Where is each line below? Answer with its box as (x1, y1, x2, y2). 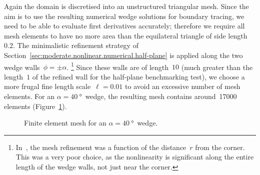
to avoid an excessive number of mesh (125, 81, 240, 91)
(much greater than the (181, 61, 253, 72)
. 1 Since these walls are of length (66, 60, 169, 72)
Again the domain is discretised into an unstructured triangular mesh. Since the (4, 1, 249, 11)
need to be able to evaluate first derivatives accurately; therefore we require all (4, 20, 245, 31)
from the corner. (195, 141, 245, 152)
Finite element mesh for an (24, 117, 106, 128)
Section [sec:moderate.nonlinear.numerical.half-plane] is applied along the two (4, 49, 243, 60)
